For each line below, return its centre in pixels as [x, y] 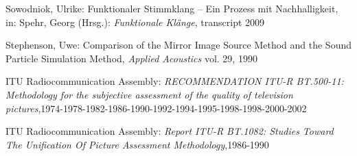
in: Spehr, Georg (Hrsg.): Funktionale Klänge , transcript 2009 [135, 22]
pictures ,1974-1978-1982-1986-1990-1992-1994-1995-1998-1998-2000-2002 [156, 108]
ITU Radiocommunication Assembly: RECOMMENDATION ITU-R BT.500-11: [175, 81]
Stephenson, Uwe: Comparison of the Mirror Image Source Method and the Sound [178, 45]
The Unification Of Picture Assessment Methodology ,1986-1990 [137, 144]
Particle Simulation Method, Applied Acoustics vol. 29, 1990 [131, 58]
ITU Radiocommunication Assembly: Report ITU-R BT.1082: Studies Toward [170, 131]
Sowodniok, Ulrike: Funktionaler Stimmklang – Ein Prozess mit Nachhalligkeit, [172, 8]
